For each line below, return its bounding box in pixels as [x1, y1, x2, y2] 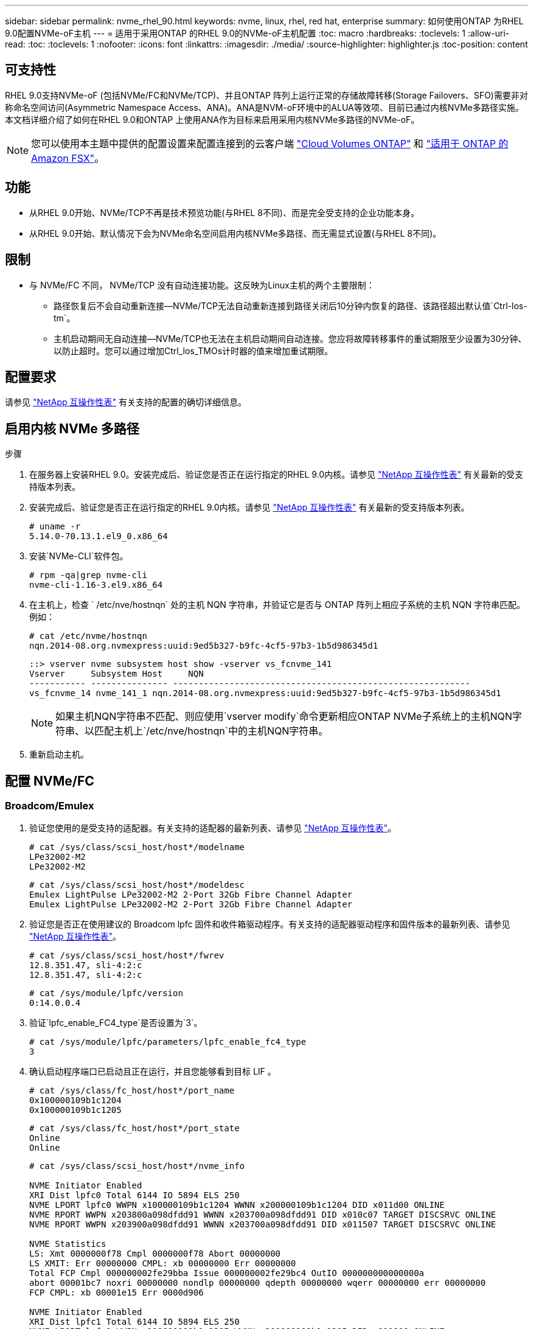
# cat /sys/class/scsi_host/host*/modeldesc [29, 880, 245, 890]
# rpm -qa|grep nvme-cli [29, 570, 147, 581]
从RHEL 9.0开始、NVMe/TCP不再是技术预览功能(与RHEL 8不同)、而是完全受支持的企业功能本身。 [29, 207, 419, 218]
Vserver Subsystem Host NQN [29, 669, 204, 679]
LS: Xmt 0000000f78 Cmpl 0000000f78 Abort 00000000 [29, 1249, 281, 1259]
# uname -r [29, 521, 81, 532]
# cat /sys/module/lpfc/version [29, 988, 183, 999]
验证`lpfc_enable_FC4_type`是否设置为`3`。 [29, 1017, 203, 1028]
